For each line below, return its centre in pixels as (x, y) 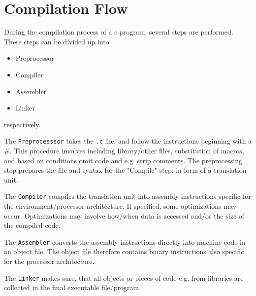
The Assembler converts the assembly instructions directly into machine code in (125, 241)
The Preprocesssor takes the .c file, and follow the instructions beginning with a (128, 141)
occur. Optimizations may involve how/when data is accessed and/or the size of (124, 215)
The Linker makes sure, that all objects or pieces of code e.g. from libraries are (124, 277)
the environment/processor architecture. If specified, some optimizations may (120, 205)
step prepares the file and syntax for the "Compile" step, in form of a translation (125, 170)
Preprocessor (35, 58)
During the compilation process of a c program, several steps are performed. (119, 32)
